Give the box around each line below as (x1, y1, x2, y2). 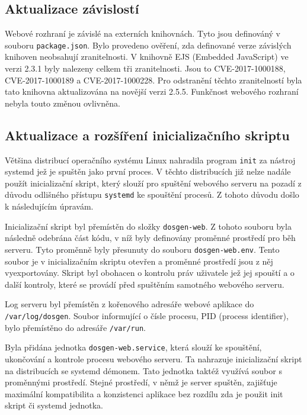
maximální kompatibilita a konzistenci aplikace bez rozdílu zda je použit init (5, 387, 283, 400)
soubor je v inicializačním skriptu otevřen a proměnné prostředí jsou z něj (5, 255, 273, 267)
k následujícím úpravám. (5, 200, 94, 213)
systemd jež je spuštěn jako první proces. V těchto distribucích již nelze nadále (5, 165, 291, 178)
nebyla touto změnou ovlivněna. (5, 96, 120, 109)
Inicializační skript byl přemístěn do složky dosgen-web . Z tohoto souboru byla (5, 220, 292, 232)
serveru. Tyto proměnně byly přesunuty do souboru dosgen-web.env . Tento (5, 243, 280, 255)
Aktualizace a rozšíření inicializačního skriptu (5, 126, 290, 144)
